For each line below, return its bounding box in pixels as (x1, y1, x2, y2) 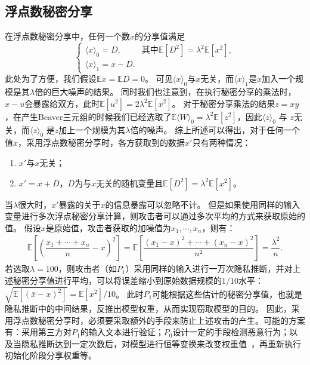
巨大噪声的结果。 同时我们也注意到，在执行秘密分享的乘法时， (51, 85, 296, 97)
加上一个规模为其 (58, 123, 126, 136)
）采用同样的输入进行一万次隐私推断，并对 (125, 262, 293, 275)
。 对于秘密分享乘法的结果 (172, 97, 275, 109)
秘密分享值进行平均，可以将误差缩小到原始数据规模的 (13, 274, 222, 286)
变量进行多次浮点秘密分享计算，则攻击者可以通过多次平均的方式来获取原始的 (5, 210, 305, 222)
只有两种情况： (192, 136, 251, 149)
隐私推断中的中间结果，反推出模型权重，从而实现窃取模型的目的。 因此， (5, 302, 292, 315)
